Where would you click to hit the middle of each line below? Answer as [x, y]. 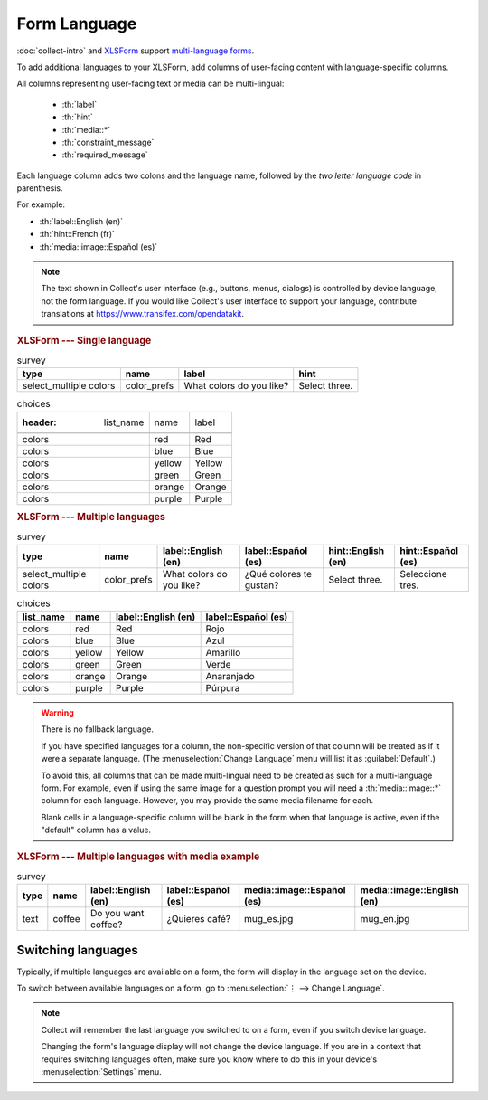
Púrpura [223, 688]
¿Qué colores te [278, 574]
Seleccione [423, 574]
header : [40, 422]
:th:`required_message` [105, 155]
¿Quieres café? [198, 919]
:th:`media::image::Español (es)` [99, 247]
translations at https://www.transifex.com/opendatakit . [142, 314]
